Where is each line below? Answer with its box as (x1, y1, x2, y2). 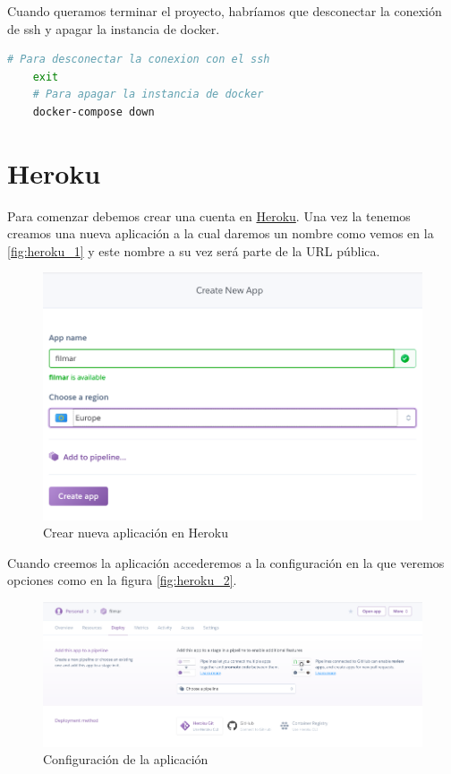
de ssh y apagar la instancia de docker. (7, 19, 220, 38)
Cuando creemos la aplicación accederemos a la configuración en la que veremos (7, 553, 445, 572)
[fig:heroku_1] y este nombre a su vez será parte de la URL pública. (7, 241, 380, 260)
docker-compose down (32, 105, 155, 118)
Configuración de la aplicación (43, 750, 208, 769)
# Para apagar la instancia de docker (32, 88, 264, 101)
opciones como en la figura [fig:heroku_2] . (7, 571, 237, 589)
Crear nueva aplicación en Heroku (43, 523, 229, 542)
